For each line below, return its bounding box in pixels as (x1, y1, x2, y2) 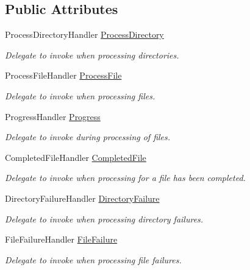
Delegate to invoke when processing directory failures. (5, 212, 204, 225)
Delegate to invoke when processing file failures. (5, 253, 182, 266)
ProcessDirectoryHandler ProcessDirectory (5, 28, 164, 41)
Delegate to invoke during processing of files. (5, 130, 171, 143)
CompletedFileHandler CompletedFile (5, 151, 146, 163)
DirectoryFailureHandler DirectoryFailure (5, 191, 160, 204)
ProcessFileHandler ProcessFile (5, 69, 122, 82)
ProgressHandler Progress (5, 110, 101, 123)
